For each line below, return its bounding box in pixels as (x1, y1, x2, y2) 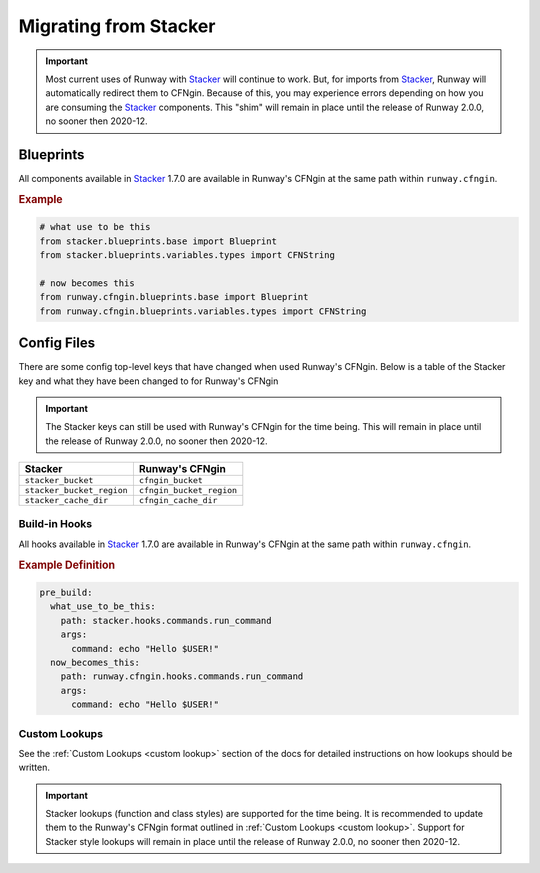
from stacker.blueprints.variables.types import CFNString (39, 250, 335, 261)
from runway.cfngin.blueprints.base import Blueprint (39, 291, 309, 303)
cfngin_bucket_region (138, 485, 238, 496)
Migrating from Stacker (18, 15, 216, 37)
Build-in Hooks (18, 517, 93, 531)
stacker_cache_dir (24, 495, 109, 506)
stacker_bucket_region (24, 485, 129, 496)
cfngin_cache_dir (138, 495, 218, 506)
